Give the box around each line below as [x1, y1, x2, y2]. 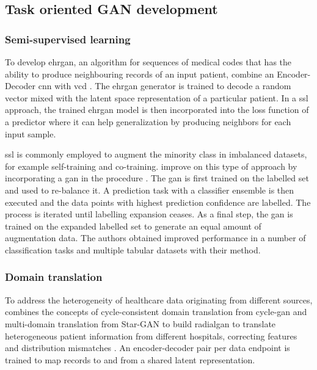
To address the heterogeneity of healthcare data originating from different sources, [5, 293, 313, 306]
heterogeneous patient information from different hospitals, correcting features [5, 329, 297, 342]
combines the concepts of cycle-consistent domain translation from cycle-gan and [5, 305, 307, 318]
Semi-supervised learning [5, 31, 131, 46]
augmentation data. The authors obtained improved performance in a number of [5, 231, 306, 244]
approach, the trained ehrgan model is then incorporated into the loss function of [5, 103, 309, 116]
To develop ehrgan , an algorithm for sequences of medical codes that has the [5, 56, 292, 68]
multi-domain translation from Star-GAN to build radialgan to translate [5, 317, 276, 330]
